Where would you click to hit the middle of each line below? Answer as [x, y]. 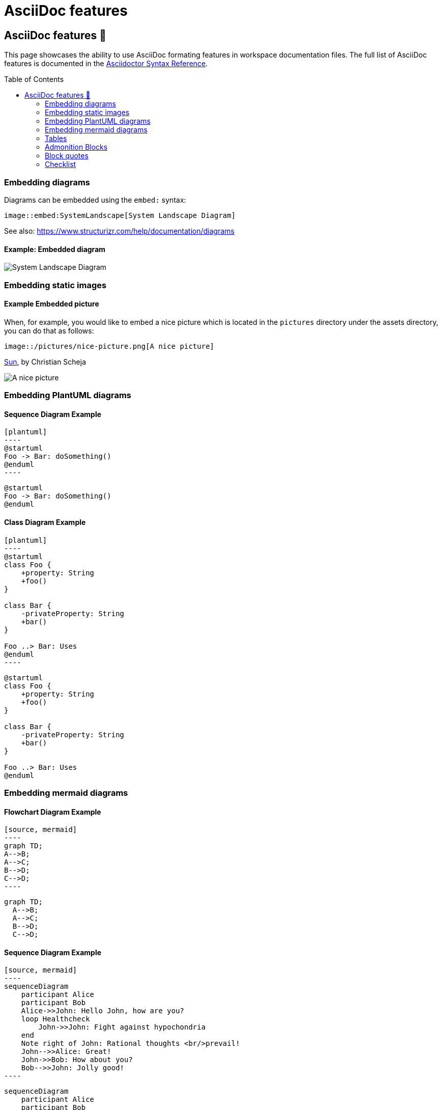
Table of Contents [34, 79]
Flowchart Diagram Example [53, 812]
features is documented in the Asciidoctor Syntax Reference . [106, 64]
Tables [56, 138]
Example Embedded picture [52, 304]
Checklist [61, 164]
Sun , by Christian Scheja [45, 362]
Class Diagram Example [45, 522]
